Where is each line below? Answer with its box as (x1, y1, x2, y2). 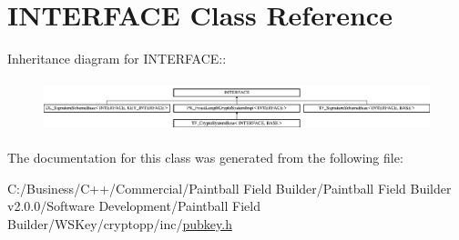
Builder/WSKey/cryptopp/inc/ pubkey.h (7, 214, 232, 233)
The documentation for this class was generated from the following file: (7, 148, 403, 167)
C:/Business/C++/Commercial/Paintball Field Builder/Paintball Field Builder (7, 178, 452, 197)
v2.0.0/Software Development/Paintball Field (7, 196, 260, 215)
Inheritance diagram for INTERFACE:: (7, 49, 227, 68)
